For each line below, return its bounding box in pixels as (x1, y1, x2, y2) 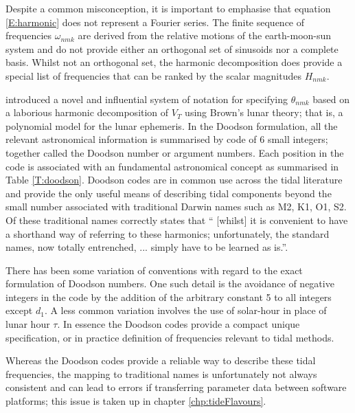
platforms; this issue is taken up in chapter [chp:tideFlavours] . (5, 394, 266, 408)
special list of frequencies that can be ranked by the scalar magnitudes (5, 68, 301, 82)
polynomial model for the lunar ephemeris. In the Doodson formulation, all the (5, 118, 338, 133)
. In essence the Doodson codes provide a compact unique (57, 317, 300, 331)
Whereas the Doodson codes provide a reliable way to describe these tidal (5, 353, 316, 368)
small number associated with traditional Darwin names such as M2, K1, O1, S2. (5, 199, 347, 214)
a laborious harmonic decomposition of (5, 105, 169, 120)
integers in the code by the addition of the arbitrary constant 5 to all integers (5, 289, 332, 304)
